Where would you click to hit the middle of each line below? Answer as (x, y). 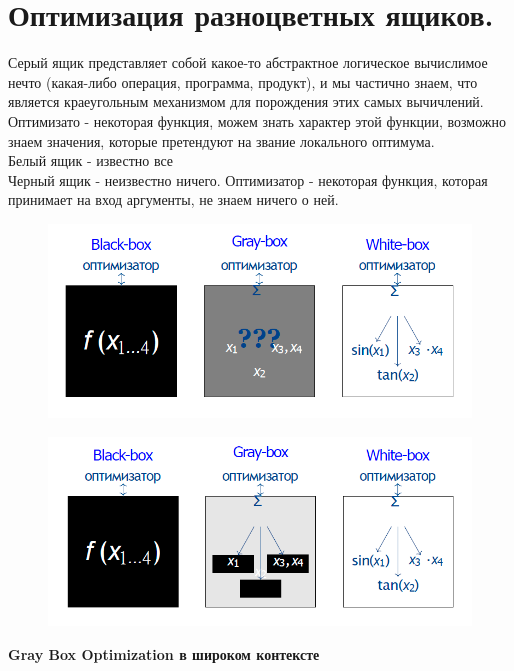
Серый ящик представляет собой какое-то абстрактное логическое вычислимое (248, 62)
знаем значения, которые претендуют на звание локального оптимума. (221, 140)
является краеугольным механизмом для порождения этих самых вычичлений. (246, 101)
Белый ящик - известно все (91, 160)
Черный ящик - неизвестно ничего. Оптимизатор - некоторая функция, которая (248, 179)
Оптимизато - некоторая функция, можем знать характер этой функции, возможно (257, 120)
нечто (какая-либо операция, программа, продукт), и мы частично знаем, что (243, 81)
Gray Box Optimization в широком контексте (164, 653)
